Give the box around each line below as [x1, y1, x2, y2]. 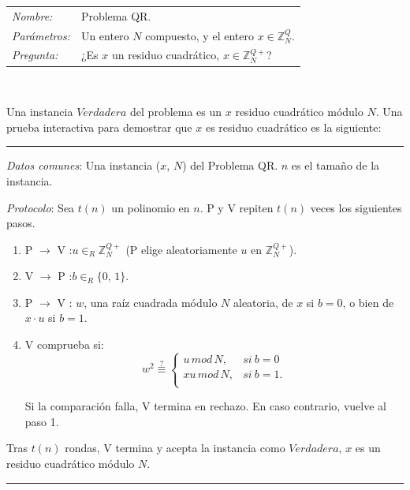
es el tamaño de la [291, 157, 380, 174]
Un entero [80, 27, 129, 43]
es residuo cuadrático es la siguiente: [205, 118, 382, 135]
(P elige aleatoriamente [125, 241, 237, 257]
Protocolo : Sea [6, 199, 75, 215]
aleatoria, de [233, 294, 293, 310]
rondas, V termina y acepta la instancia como [65, 440, 285, 456]
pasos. [6, 215, 35, 231]
